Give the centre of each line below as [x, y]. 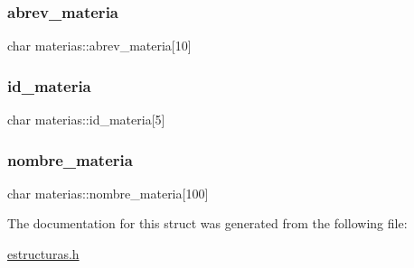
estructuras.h [43, 254]
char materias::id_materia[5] [86, 120]
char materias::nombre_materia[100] [108, 193]
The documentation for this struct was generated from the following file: [207, 223]
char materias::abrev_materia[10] [99, 46]
